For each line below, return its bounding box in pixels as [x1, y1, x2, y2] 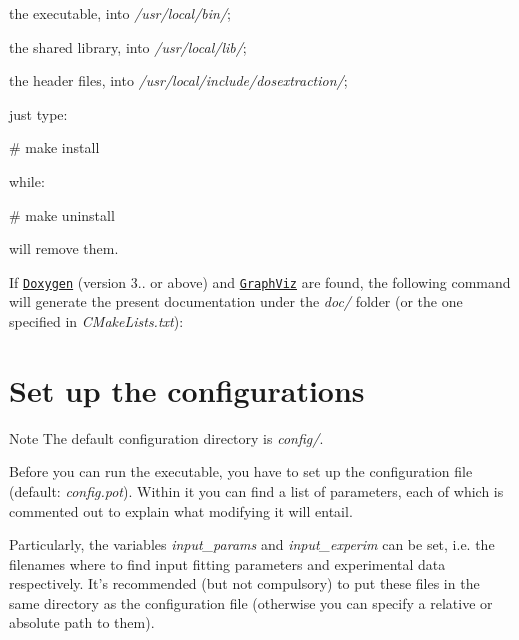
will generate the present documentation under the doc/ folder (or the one [9, 291, 463, 312]
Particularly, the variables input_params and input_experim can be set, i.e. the [9, 534, 495, 555]
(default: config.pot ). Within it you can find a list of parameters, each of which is [9, 480, 504, 501]
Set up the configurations [9, 369, 365, 410]
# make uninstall [9, 204, 115, 225]
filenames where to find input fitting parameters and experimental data [9, 553, 446, 574]
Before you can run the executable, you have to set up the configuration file [9, 461, 473, 482]
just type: [9, 103, 68, 124]
